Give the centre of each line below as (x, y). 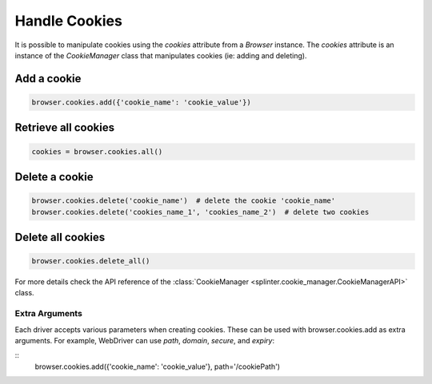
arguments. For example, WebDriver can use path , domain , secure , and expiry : (145, 341)
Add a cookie (48, 79)
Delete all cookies (60, 237)
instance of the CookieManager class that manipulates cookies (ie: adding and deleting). (161, 55)
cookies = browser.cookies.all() (97, 151)
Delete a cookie (54, 177)
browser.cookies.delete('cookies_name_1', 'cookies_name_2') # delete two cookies (200, 212)
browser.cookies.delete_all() (91, 261)
